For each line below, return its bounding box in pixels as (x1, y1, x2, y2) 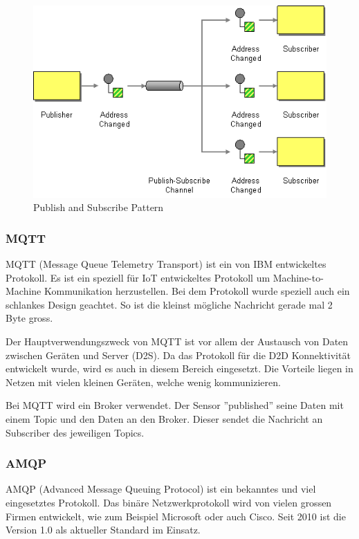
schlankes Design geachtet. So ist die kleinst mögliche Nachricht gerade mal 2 (6, 297, 333, 311)
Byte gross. (6, 311, 53, 325)
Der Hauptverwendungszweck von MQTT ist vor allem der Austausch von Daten (6, 334, 349, 348)
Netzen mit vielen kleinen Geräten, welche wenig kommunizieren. (6, 374, 281, 389)
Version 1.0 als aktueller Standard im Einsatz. (6, 522, 201, 537)
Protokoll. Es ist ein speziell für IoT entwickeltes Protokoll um (6, 270, 270, 284)
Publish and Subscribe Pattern (33, 200, 164, 214)
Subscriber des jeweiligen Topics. (6, 425, 145, 439)
